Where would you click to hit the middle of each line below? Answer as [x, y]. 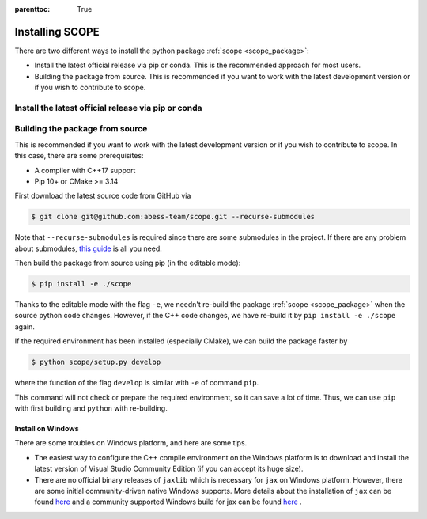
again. [25, 326]
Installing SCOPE [57, 32]
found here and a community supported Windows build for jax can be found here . [168, 502]
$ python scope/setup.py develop [96, 362]
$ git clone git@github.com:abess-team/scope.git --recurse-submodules [173, 217]
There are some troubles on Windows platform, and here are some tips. [131, 443]
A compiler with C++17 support [85, 170]
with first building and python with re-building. [91, 408]
